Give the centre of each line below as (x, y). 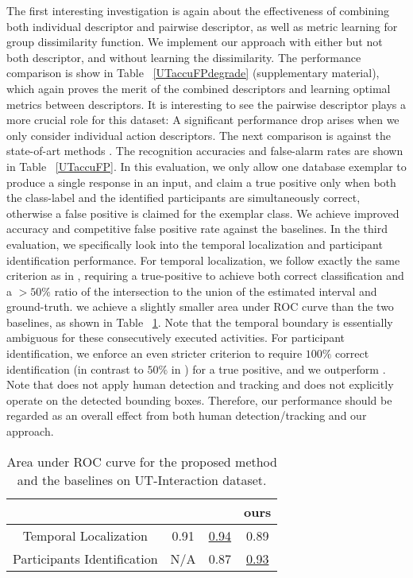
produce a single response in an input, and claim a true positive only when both (201, 182)
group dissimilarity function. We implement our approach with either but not (195, 42)
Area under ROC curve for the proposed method (142, 461)
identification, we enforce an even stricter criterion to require (154, 353)
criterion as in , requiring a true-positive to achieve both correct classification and (205, 275)
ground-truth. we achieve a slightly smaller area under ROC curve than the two (200, 306)
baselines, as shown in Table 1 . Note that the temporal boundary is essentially (200, 322)
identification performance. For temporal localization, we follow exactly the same (203, 260)
